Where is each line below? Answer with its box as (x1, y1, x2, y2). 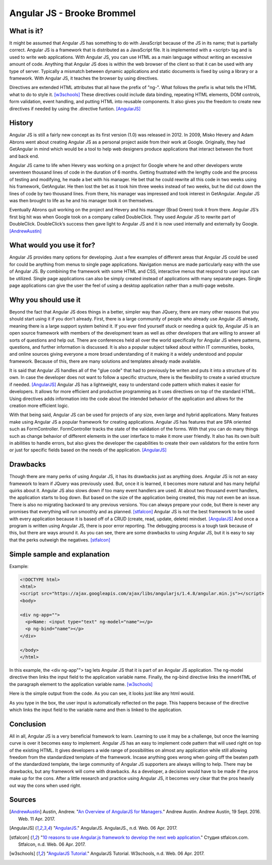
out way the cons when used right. (9, 782, 82, 789)
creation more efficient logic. (9, 403, 70, 409)
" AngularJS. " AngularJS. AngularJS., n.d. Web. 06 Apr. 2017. (53, 825, 178, 831)
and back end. (9, 153, 39, 159)
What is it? (9, 27, 44, 35)
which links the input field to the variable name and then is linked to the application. (9, 706, 182, 713)
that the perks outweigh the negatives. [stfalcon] (9, 536, 111, 543)
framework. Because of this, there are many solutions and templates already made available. (9, 358, 201, 364)
